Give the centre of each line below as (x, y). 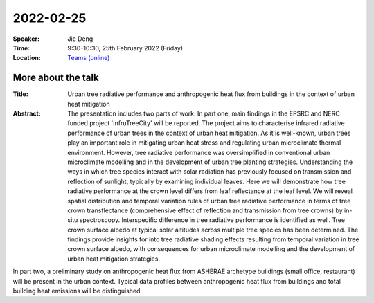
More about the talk (56, 78)
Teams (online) (89, 58)
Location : (27, 58)
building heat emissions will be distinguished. (77, 291)
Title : (21, 94)
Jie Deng (80, 39)
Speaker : (26, 39)
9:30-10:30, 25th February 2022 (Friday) (125, 48)
